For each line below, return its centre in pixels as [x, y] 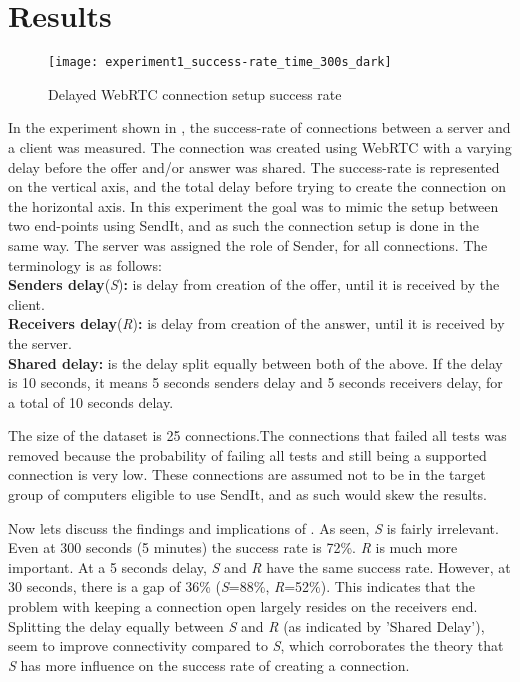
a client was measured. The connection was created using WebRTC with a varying [260, 146]
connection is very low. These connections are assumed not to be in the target [247, 474]
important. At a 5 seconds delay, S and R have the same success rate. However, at [259, 566]
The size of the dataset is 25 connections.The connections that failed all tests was [257, 435]
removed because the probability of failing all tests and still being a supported [247, 454]
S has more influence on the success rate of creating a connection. [209, 664]
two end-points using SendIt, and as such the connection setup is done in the [244, 225]
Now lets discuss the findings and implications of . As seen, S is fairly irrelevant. [253, 527]
